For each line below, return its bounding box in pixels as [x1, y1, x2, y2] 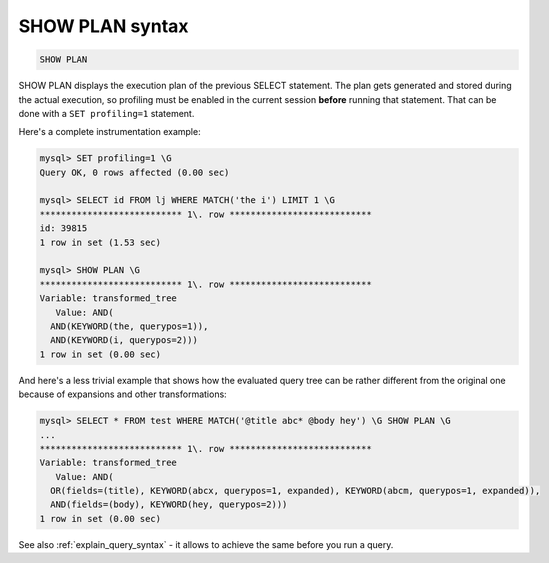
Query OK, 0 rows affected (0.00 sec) [39, 166, 230, 178]
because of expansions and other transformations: [18, 388, 227, 400]
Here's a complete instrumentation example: [18, 126, 201, 138]
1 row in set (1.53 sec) [39, 236, 162, 248]
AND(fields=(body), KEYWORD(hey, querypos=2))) [50, 499, 288, 510]
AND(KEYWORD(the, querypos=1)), [50, 320, 209, 332]
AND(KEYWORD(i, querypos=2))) [50, 335, 199, 346]
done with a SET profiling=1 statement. [18, 107, 195, 119]
